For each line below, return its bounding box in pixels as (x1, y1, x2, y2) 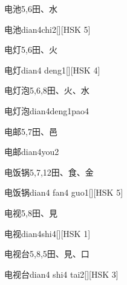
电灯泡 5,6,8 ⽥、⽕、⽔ (4, 84, 90, 97)
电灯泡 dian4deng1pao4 (4, 104, 90, 117)
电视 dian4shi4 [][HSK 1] (4, 227, 91, 239)
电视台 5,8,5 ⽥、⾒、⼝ (4, 247, 90, 260)
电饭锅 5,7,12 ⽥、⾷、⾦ (4, 165, 94, 178)
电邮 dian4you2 (4, 145, 59, 158)
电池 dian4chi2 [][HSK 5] (4, 22, 91, 35)
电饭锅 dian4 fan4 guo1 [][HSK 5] (4, 186, 123, 199)
